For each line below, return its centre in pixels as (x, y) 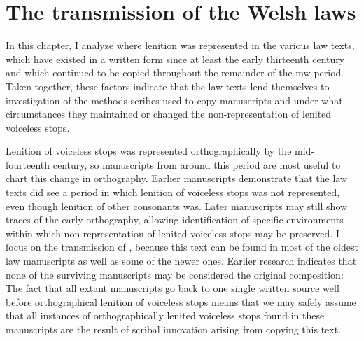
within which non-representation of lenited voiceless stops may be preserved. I (173, 233)
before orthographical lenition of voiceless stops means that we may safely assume (181, 301)
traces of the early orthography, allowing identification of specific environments (175, 220)
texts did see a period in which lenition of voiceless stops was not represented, (173, 192)
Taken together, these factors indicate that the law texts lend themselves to (168, 86)
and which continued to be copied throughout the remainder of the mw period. (175, 72)
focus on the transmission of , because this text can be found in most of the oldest (182, 247)
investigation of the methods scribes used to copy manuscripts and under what (174, 100)
